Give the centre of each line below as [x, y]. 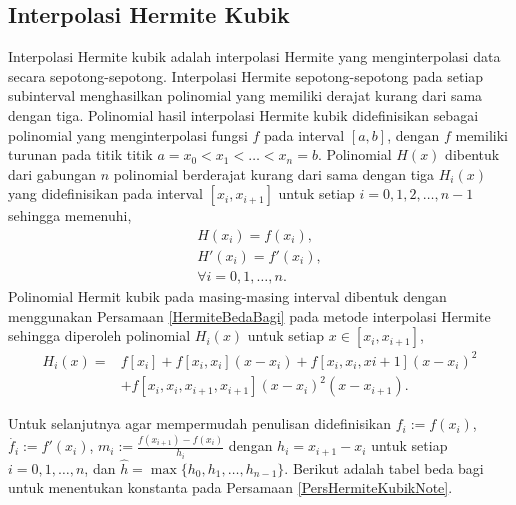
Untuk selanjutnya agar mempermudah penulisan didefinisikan [200, 423]
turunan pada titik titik [80, 154]
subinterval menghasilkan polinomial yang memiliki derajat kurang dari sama [245, 95]
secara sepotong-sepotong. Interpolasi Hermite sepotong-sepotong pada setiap [246, 75]
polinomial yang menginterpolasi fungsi [128, 134]
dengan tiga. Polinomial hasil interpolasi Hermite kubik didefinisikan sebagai [243, 114]
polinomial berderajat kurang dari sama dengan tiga [274, 173]
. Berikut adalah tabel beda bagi [384, 467]
